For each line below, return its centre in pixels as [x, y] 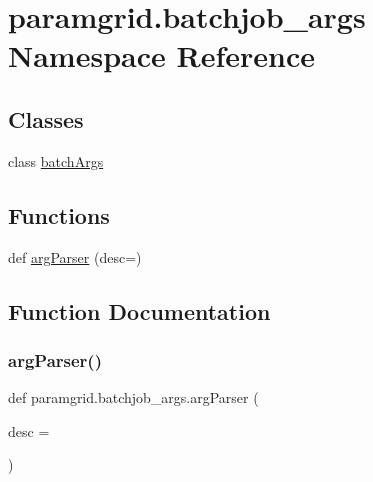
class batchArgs [56, 160]
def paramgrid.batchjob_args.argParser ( [133, 397]
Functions [59, 214]
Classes [46, 118]
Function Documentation [139, 310]
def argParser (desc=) [75, 256]
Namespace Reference [161, 55]
